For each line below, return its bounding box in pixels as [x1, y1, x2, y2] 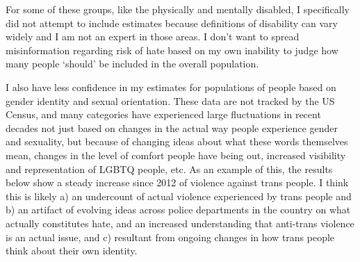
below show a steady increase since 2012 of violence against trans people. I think [6, 175, 349, 190]
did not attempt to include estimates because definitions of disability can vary [6, 15, 338, 30]
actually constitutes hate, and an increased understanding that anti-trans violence [6, 215, 354, 230]
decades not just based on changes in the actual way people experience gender [6, 120, 338, 135]
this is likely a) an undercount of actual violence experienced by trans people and [6, 188, 352, 203]
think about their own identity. [6, 243, 138, 258]
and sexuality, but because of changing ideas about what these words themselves [6, 134, 348, 149]
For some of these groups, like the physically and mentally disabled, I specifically [6, 2, 350, 16]
